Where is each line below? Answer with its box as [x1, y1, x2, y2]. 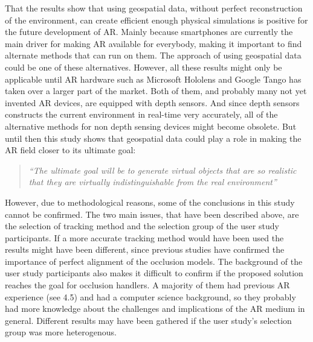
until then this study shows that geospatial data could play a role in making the [5, 131, 302, 144]
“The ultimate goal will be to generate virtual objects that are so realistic [28, 163, 297, 176]
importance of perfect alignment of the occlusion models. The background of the [5, 255, 303, 267]
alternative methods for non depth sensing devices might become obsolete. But [5, 119, 297, 132]
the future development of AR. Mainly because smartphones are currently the [5, 25, 293, 38]
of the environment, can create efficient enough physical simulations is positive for [5, 13, 308, 26]
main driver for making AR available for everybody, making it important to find [5, 37, 302, 49]
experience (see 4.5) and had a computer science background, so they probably [5, 290, 296, 303]
